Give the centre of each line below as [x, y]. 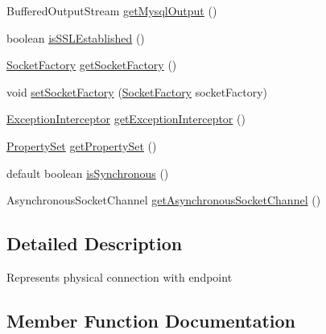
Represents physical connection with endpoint [120, 276]
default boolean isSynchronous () [88, 173]
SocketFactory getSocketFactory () [92, 65]
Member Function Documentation [151, 320]
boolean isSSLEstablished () [76, 37]
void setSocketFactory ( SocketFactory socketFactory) [137, 91]
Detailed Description [95, 243]
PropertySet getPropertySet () [82, 145]
